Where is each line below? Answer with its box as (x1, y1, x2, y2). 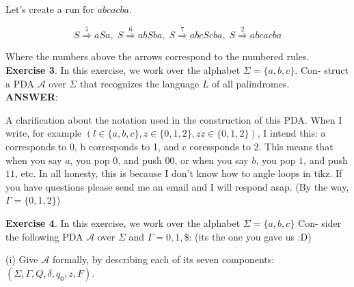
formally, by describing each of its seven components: (52, 252, 275, 266)
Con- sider (298, 215, 342, 230)
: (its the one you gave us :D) (189, 229, 312, 243)
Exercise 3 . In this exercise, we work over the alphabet (5, 62, 241, 77)
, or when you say (174, 152, 249, 167)
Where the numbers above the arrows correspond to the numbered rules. (5, 49, 310, 64)
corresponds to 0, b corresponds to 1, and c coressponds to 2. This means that (5, 139, 333, 153)
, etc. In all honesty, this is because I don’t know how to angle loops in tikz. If (15, 166, 342, 180)
